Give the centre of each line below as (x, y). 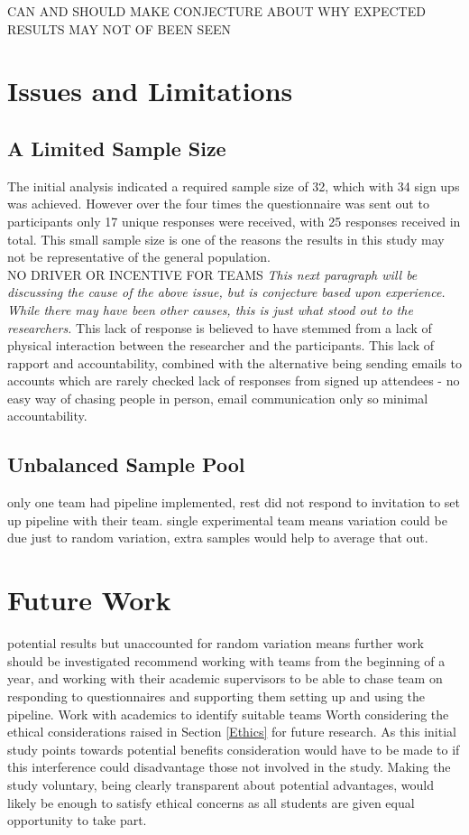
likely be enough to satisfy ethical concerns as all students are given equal (211, 802)
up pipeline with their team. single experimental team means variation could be (227, 520)
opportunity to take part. (77, 820)
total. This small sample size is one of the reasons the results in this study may (226, 239)
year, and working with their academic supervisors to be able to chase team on (225, 678)
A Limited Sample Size (117, 148)
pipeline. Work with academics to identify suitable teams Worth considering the (228, 714)
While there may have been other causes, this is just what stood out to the (210, 309)
